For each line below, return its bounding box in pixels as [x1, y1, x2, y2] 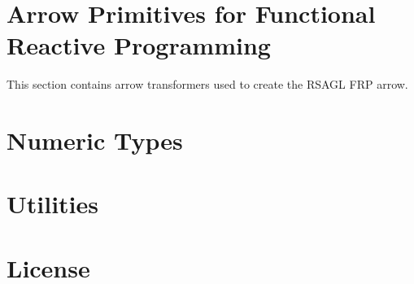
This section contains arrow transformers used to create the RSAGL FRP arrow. [7, 76, 408, 93]
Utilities [7, 187, 99, 221]
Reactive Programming [7, 28, 271, 62]
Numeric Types [7, 124, 183, 157]
